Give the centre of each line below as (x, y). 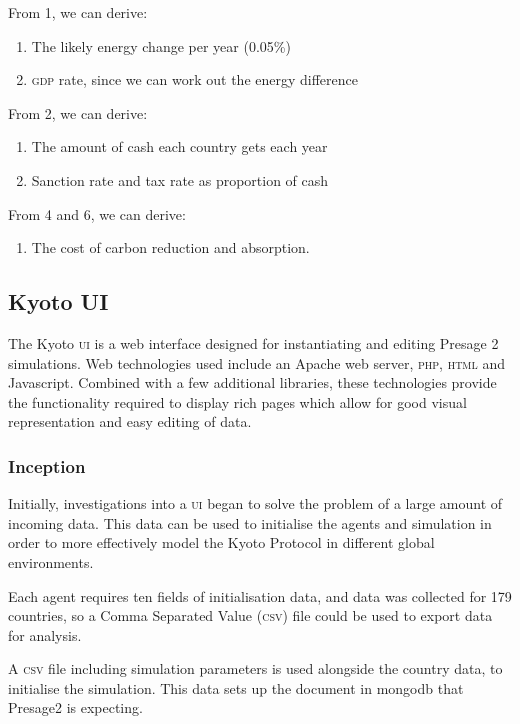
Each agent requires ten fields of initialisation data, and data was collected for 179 (260, 595)
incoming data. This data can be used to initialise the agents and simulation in (250, 522)
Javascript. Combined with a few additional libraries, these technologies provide (252, 382)
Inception (47, 465)
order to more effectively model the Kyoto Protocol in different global (221, 542)
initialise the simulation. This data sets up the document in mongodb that (236, 687)
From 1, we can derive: (78, 12)
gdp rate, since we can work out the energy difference (195, 79)
